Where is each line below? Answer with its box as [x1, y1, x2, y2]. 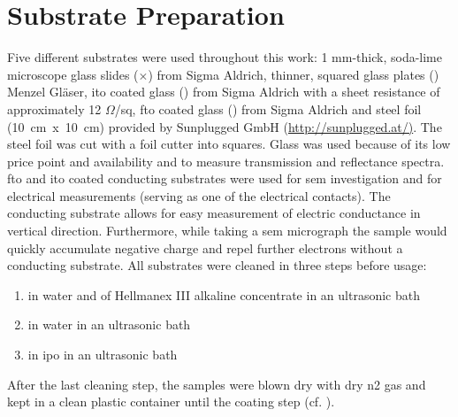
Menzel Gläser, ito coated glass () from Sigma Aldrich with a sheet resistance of [7, 82, 440, 101]
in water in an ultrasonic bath [27, 315, 191, 334]
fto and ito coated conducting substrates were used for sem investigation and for [7, 169, 442, 188]
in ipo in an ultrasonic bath [27, 345, 178, 364]
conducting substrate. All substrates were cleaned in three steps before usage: [7, 256, 427, 274]
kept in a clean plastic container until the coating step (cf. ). [7, 392, 335, 411]
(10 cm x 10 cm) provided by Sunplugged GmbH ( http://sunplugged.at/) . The [7, 117, 442, 135]
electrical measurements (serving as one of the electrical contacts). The [7, 186, 391, 205]
